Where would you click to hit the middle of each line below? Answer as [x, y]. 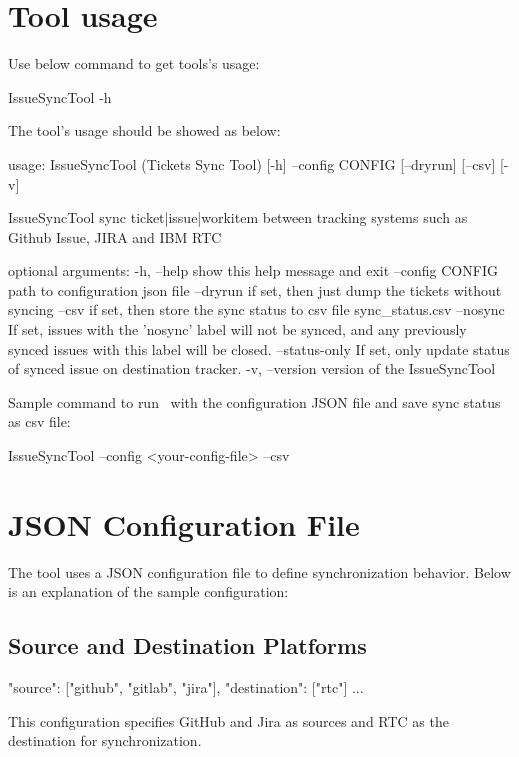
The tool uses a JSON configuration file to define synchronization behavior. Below [259, 571]
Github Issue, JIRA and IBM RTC [115, 236]
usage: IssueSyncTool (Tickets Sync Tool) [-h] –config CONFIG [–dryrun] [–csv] [252, 163]
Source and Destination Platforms [187, 645]
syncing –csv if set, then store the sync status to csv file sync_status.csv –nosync [256, 309]
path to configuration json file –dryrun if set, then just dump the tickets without [255, 289]
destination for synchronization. [105, 740]
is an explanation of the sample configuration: [148, 591]
